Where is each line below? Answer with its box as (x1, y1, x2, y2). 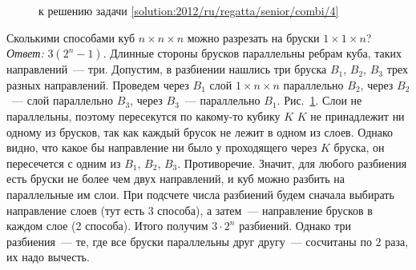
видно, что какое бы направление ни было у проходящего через (6, 139, 317, 156)
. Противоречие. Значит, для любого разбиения (177, 154, 407, 171)
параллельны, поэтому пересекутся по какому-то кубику (6, 107, 281, 124)
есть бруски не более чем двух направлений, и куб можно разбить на (6, 170, 345, 187)
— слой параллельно (11, 92, 114, 109)
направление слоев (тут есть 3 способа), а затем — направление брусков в (6, 201, 373, 218)
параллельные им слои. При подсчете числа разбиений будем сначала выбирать (6, 185, 394, 202)
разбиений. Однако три (239, 217, 352, 234)
